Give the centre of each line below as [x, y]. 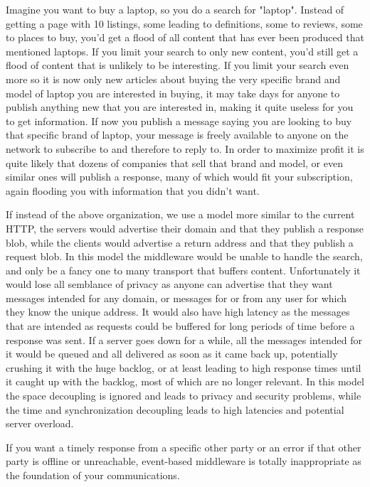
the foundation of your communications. [93, 475]
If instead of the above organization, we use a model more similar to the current [180, 214]
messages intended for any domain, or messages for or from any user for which [176, 298]
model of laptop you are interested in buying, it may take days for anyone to [173, 93]
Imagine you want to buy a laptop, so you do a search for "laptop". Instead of [175, 9]
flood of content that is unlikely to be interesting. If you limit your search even [178, 65]
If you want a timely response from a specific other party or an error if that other [184, 447]
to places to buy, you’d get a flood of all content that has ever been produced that [185, 37]
